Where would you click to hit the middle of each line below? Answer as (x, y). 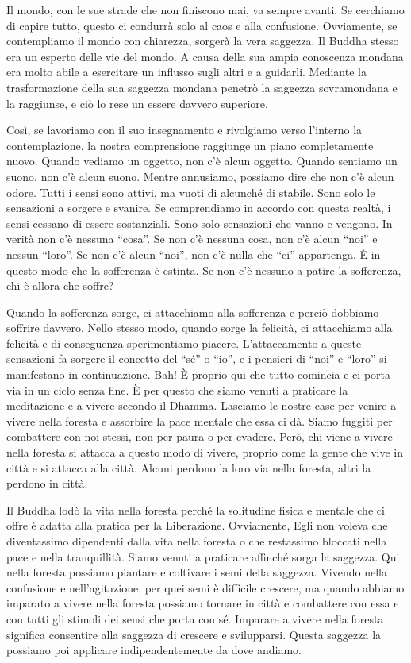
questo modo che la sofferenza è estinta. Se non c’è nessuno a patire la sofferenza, (204, 270)
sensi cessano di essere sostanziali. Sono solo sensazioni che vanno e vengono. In (200, 223)
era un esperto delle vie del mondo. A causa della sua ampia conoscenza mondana (205, 56)
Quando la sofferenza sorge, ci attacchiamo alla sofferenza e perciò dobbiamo (193, 312)
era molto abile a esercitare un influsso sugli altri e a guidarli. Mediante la (186, 72)
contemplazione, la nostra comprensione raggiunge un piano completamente (190, 145)
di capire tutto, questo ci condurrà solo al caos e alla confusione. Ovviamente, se (202, 25)
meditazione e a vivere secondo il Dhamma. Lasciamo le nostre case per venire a (202, 405)
